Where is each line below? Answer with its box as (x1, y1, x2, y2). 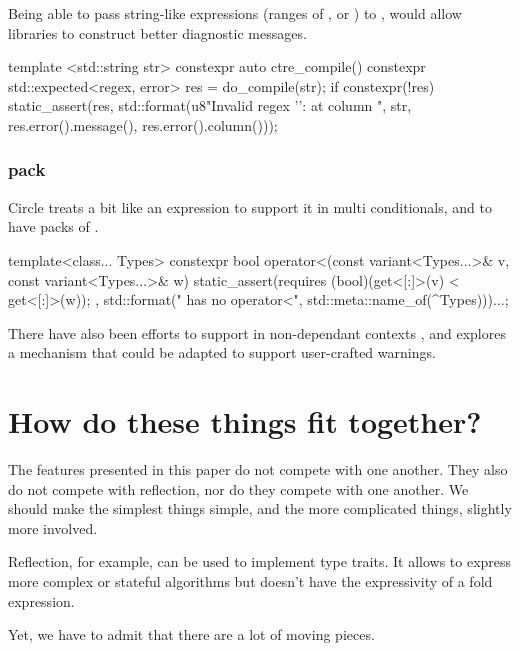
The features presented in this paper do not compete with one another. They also (8, 459, 508, 480)
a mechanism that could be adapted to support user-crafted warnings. (8, 342, 436, 363)
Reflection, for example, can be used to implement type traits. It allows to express (8, 551, 512, 572)
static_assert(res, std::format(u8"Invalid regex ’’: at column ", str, (8, 95, 412, 116)
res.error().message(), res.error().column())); (8, 114, 278, 135)
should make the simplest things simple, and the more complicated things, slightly (8, 498, 512, 519)
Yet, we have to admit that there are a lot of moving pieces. (8, 624, 375, 645)
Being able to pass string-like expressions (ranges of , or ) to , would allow (8, 3, 462, 23)
